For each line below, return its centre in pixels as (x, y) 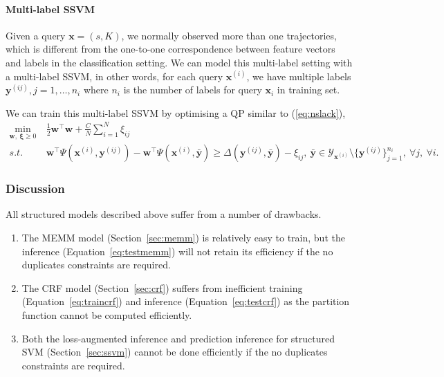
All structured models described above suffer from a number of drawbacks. (164, 214)
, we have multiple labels (299, 76)
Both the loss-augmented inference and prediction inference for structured (178, 338)
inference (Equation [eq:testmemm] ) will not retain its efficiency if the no (177, 251)
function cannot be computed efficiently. (107, 314)
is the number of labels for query (193, 90)
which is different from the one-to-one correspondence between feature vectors (170, 49)
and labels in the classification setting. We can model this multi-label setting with (179, 62)
